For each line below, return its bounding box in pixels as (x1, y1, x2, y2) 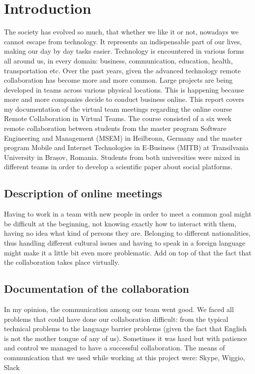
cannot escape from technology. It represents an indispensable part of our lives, (4, 36, 242, 46)
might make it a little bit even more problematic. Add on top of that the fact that (4, 247, 252, 257)
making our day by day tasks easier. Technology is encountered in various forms (4, 46, 245, 56)
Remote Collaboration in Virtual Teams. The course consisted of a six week (4, 113, 232, 124)
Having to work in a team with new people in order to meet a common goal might (4, 209, 252, 219)
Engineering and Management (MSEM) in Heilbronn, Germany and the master (4, 132, 242, 143)
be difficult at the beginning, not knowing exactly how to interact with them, (4, 218, 236, 228)
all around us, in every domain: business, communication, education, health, (4, 55, 233, 65)
